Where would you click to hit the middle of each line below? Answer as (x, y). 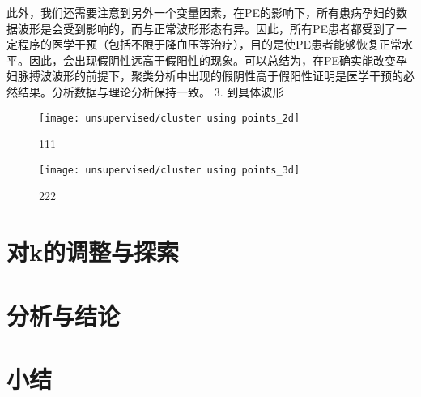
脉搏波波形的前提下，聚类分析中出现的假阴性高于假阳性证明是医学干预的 (210, 76)
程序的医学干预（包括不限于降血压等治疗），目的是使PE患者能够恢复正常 (210, 44)
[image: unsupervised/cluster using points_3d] (170, 170)
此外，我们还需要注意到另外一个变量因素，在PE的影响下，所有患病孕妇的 (202, 12)
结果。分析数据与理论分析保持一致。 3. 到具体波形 (151, 91)
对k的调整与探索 (93, 252)
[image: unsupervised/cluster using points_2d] (170, 118)
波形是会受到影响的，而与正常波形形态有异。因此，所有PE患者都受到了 (207, 28)
